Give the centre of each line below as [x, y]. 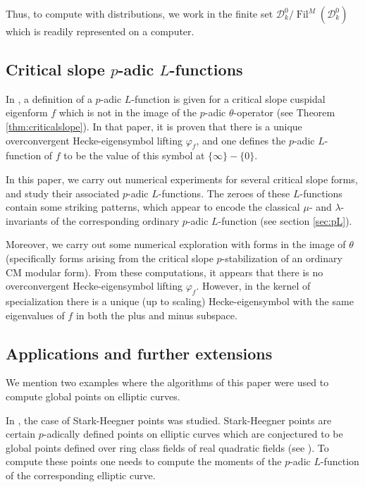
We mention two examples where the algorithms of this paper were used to [167, 382]
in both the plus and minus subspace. [156, 315]
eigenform [27, 112]
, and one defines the [241, 140]
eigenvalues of [35, 315]
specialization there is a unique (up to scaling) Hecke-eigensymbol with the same [180, 301]
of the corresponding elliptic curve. [81, 475]
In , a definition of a [49, 98]
